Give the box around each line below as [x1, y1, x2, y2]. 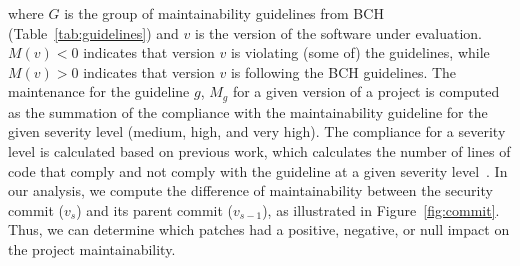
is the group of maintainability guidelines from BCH [64, 3, 384, 23]
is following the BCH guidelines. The [230, 61, 457, 82]
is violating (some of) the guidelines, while [230, 42, 490, 63]
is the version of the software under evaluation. [194, 22, 482, 43]
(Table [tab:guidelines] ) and [8, 22, 179, 43]
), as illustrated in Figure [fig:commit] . [262, 199, 500, 220]
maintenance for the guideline [8, 81, 190, 102]
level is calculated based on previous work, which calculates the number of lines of [8, 141, 511, 162]
